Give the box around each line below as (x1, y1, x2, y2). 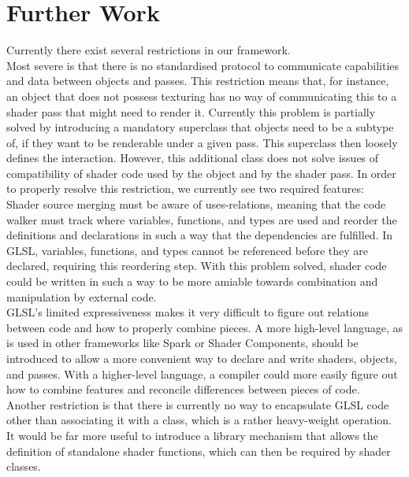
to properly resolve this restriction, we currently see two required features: (6, 180, 364, 197)
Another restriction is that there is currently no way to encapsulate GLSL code (6, 396, 389, 412)
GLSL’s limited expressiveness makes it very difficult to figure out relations (6, 304, 370, 320)
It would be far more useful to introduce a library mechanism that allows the (6, 427, 378, 443)
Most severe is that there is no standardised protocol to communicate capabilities (6, 57, 400, 73)
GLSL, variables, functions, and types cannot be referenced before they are (6, 242, 369, 258)
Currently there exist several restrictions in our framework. (6, 42, 291, 58)
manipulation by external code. (6, 288, 157, 305)
